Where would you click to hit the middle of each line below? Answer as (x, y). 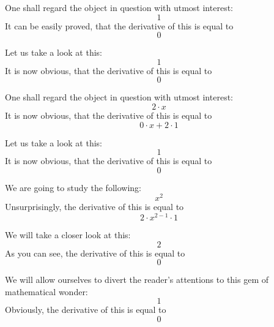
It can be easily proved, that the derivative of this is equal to (119, 25)
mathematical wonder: (46, 291)
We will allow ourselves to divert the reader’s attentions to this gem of (137, 280)
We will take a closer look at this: (68, 235)
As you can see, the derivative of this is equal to (95, 253)
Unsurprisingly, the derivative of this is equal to (94, 207)
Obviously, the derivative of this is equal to (86, 310)
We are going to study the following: (73, 187)
